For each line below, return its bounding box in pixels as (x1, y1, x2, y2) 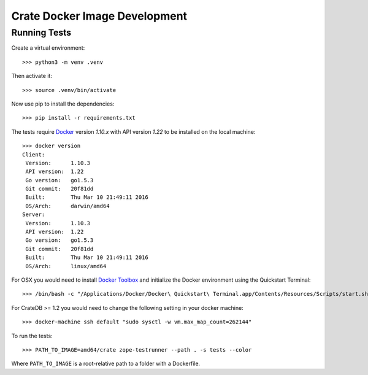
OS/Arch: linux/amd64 (25, 263, 107, 269)
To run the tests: (11, 332, 53, 339)
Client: (22, 151, 45, 158)
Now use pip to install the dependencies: (11, 100, 115, 107)
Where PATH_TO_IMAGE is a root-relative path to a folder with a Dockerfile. (11, 360, 201, 368)
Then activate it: (11, 72, 52, 80)
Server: (22, 211, 45, 218)
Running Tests (11, 27, 72, 38)
